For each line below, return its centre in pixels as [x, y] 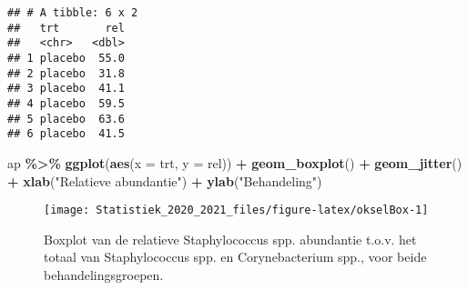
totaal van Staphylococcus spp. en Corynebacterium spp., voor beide [235, 257]
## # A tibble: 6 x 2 [73, 13]
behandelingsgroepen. [104, 274]
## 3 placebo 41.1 [66, 89]
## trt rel [66, 28]
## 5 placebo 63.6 [66, 119]
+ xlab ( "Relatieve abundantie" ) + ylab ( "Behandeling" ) [165, 180]
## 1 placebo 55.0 [66, 58]
